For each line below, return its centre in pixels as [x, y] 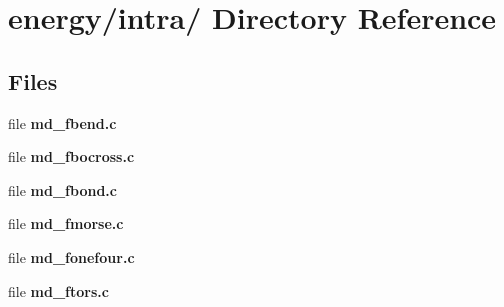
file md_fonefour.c [71, 256]
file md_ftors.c [58, 290]
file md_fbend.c [62, 122]
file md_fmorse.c [66, 223]
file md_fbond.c [62, 189]
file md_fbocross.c [71, 156]
